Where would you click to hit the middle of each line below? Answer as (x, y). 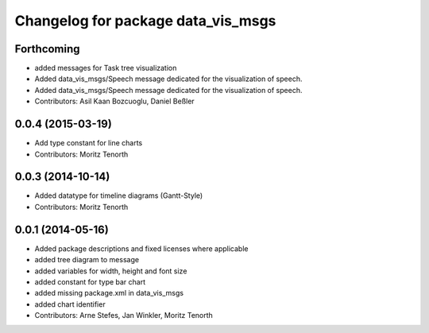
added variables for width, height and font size (111, 271)
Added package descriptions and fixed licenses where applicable (141, 248)
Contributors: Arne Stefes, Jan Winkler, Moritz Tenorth (124, 316)
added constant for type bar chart (90, 281)
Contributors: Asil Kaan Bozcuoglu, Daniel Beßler (114, 101)
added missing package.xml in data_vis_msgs (109, 293)
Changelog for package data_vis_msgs (145, 21)
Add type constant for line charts (89, 143)
